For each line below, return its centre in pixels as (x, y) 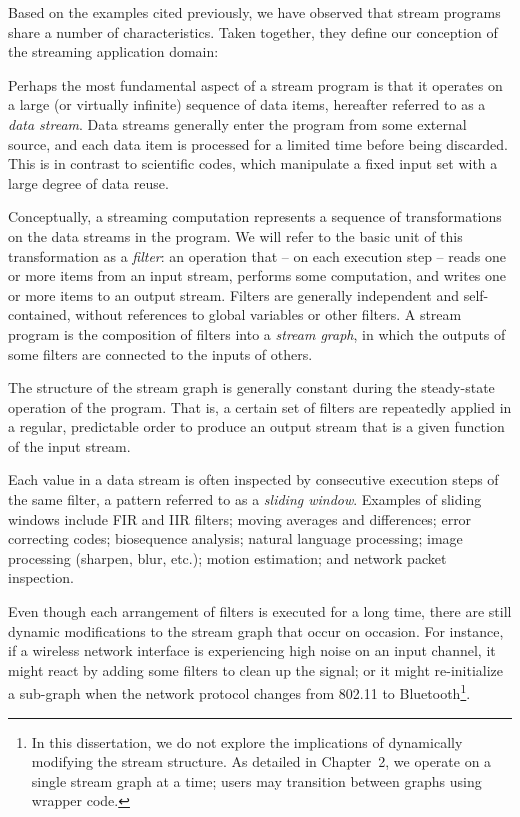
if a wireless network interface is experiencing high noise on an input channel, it (252, 650)
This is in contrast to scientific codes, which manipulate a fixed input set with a (253, 163)
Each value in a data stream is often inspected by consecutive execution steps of (253, 479)
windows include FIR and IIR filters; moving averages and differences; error (240, 518)
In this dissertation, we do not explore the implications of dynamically (247, 741)
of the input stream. (69, 445)
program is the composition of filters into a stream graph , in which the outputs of (257, 333)
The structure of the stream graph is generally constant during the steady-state (251, 387)
